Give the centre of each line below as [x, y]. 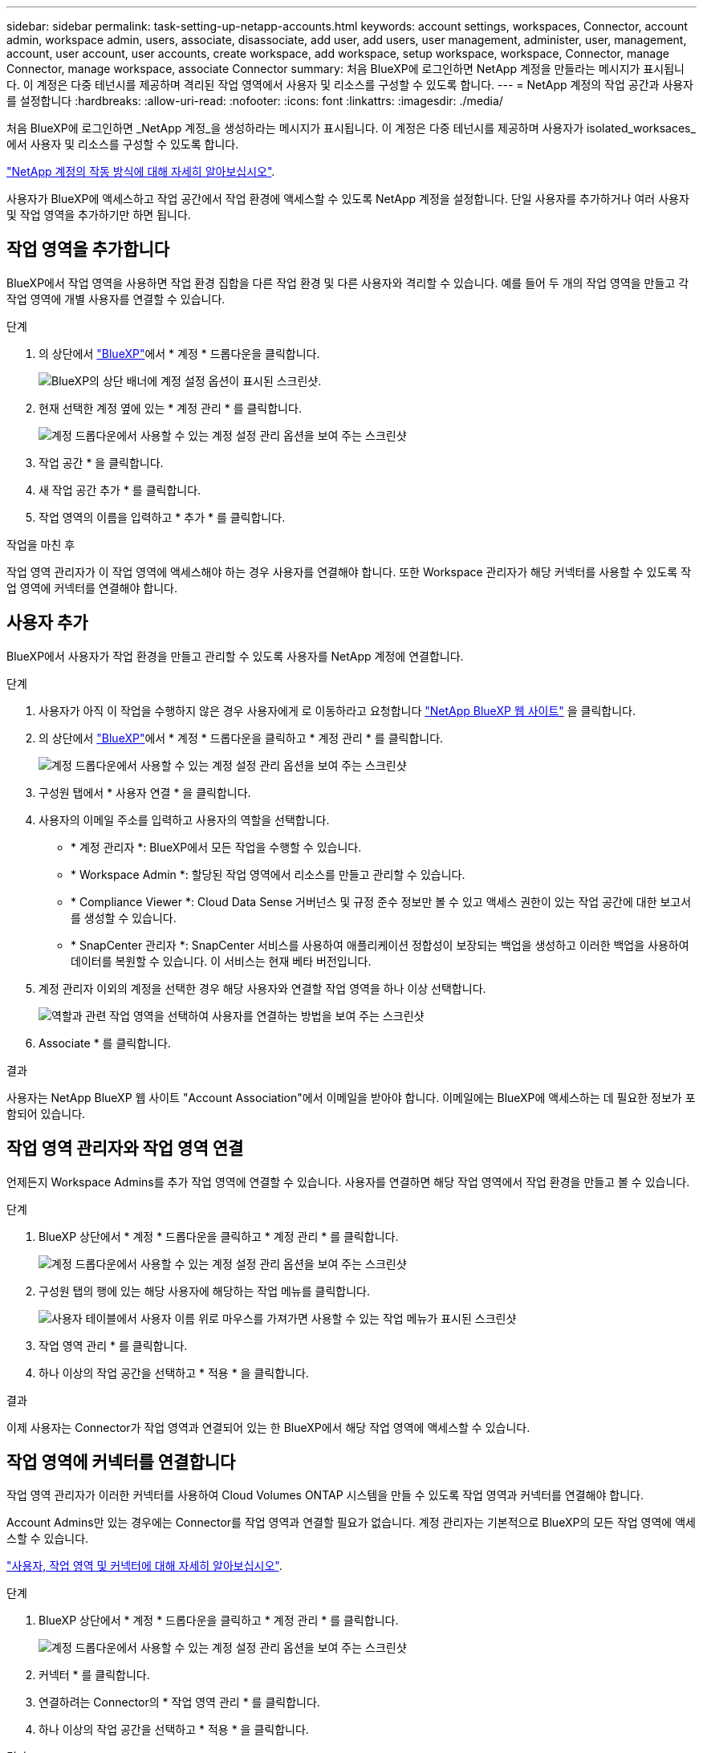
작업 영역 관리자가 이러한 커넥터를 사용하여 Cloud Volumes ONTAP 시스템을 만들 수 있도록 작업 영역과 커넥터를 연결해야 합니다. [325, 1495]
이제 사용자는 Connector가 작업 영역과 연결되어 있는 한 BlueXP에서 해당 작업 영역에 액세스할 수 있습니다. [268, 1427]
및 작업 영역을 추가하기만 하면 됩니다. [99, 215]
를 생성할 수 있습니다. [124, 917]
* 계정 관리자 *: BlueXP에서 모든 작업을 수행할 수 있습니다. [216, 847]
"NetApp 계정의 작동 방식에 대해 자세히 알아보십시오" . [141, 171]
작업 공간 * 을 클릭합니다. [101, 462]
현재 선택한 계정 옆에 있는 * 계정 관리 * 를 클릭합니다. [170, 408]
